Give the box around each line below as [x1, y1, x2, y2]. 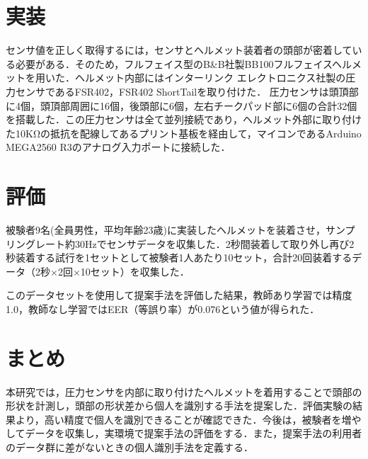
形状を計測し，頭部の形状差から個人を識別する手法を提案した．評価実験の [6, 398, 352, 413]
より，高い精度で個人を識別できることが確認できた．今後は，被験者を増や [15, 412, 362, 426]
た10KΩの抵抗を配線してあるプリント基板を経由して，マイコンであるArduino [6, 125, 362, 140]
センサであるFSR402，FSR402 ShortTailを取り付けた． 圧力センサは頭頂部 [15, 84, 359, 98]
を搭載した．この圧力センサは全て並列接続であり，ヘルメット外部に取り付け [6, 112, 362, 127]
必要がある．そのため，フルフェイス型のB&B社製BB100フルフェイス [15, 56, 333, 71]
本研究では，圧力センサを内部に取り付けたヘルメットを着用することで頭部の [6, 384, 362, 399]
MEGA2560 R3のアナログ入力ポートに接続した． [6, 140, 231, 154]
